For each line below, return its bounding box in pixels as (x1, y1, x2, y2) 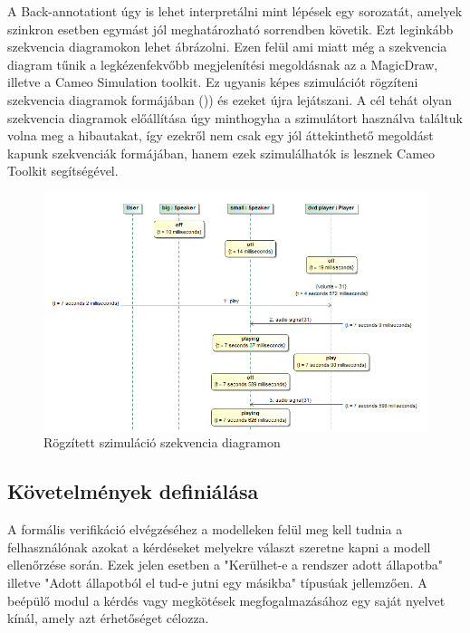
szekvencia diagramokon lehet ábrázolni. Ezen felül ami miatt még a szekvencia (7, 37, 447, 56)
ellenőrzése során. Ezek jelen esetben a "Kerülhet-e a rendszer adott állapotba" (7, 555, 443, 574)
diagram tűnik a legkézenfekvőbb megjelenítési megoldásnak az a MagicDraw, (7, 54, 438, 73)
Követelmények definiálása (7, 477, 259, 505)
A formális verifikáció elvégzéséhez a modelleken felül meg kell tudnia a (7, 520, 403, 539)
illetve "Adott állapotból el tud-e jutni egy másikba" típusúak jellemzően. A (7, 572, 427, 591)
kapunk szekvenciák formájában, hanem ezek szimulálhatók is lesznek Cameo (7, 143, 436, 162)
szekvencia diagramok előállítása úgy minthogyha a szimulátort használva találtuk (7, 108, 463, 127)
